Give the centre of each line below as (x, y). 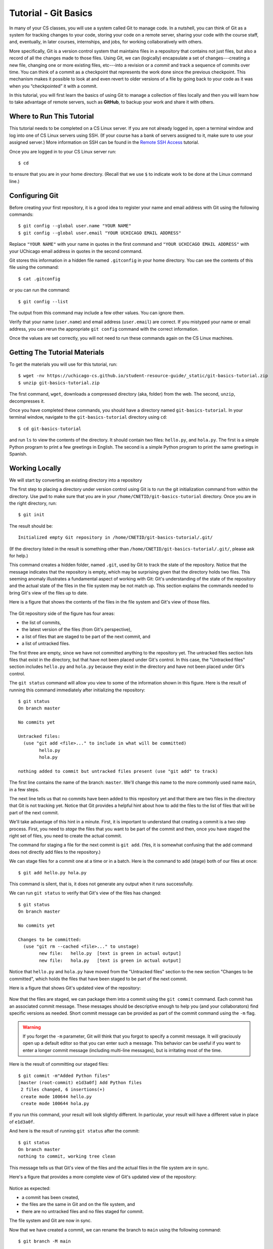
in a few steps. (24, 789)
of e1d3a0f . (22, 1122)
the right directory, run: (33, 503)
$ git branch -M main (44, 1241)
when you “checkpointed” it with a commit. (53, 86)
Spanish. (18, 454)
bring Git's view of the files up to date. (49, 593)
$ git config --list (43, 302)
